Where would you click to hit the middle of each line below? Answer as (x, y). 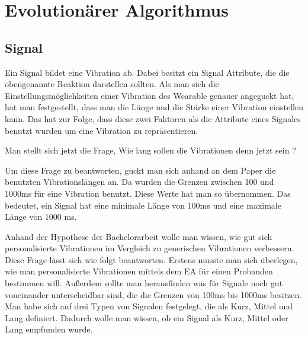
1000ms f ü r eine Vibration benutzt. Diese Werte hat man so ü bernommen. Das (148, 193)
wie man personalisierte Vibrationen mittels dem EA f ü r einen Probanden (139, 271)
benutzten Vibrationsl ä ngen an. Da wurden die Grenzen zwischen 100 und (139, 182)
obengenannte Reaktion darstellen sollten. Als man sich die (112, 84)
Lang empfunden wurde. (49, 329)
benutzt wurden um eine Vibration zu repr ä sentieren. (102, 130)
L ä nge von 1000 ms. (41, 217)
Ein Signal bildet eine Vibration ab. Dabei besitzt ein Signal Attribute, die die (147, 72)
